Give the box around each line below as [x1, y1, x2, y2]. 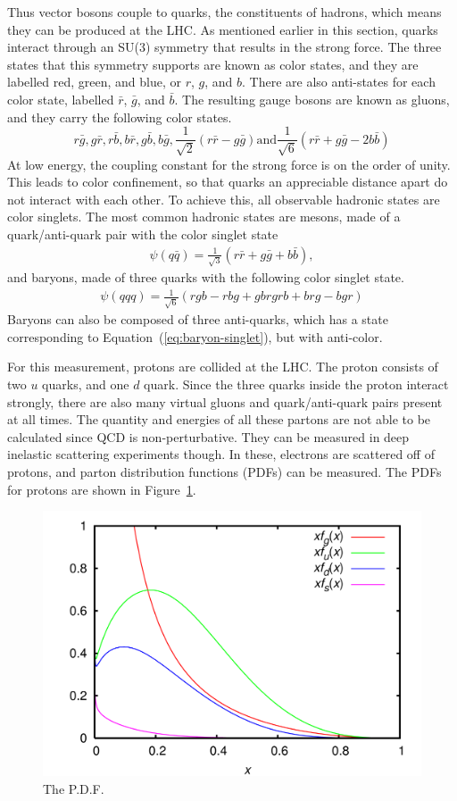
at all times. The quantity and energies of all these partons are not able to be [7, 410, 431, 429]
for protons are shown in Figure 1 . [7, 480, 196, 498]
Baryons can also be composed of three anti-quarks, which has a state [7, 310, 388, 329]
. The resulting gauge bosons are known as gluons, [174, 89, 450, 108]
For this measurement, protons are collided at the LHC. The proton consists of [7, 357, 438, 376]
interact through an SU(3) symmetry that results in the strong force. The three [7, 38, 442, 56]
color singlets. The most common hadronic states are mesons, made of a [7, 207, 401, 226]
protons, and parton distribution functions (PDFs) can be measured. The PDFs [7, 462, 442, 480]
